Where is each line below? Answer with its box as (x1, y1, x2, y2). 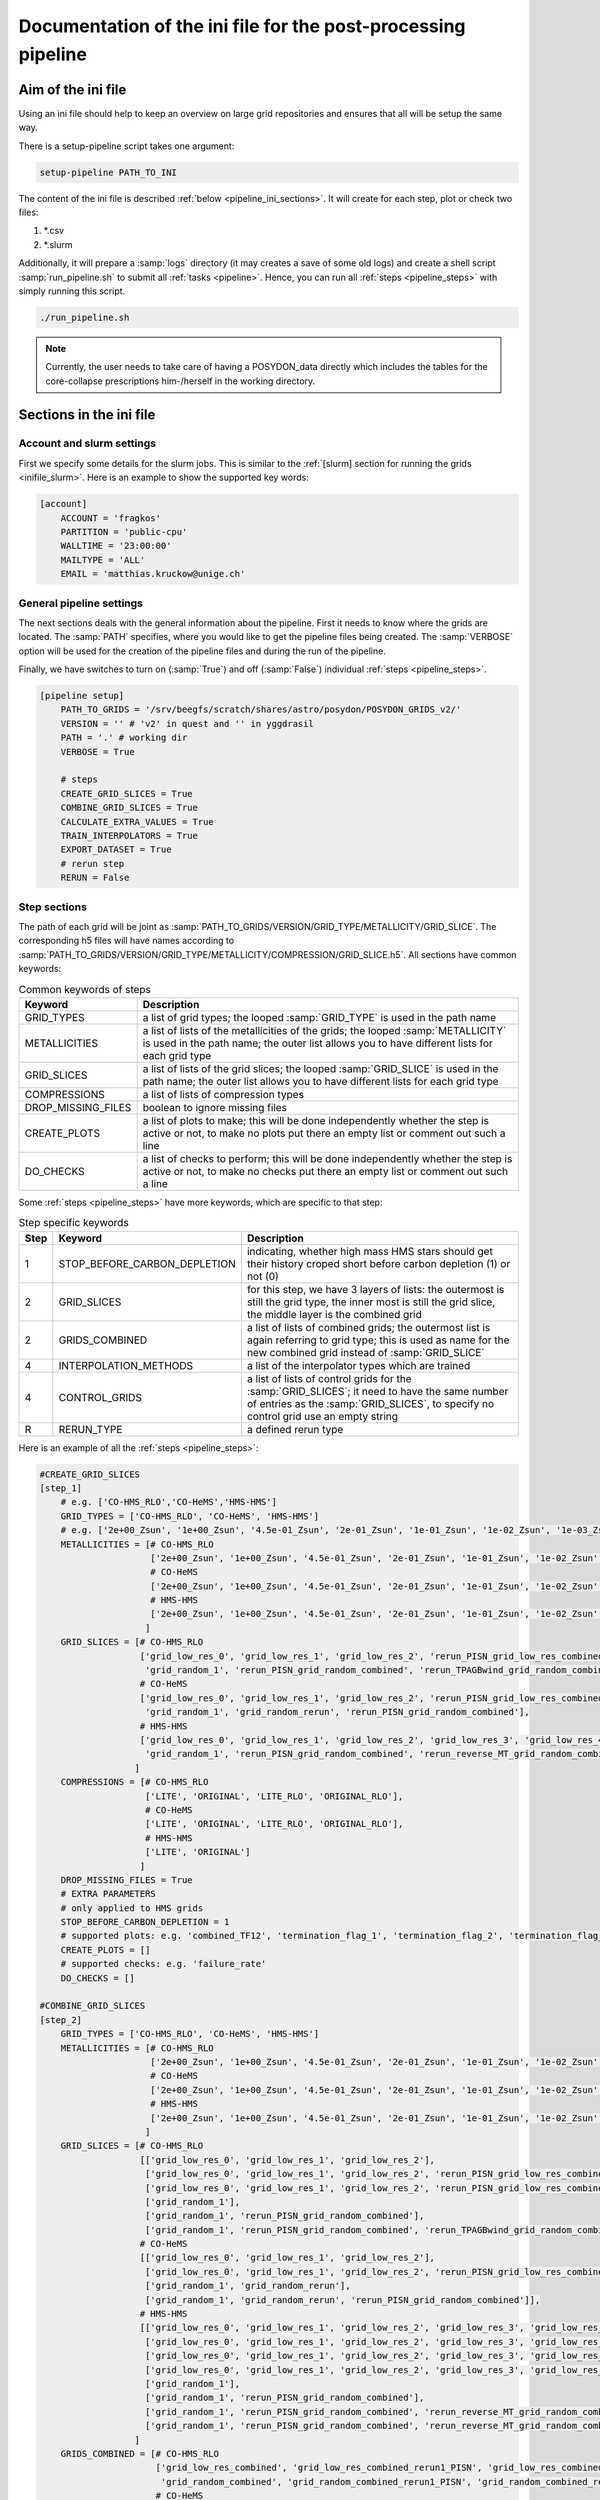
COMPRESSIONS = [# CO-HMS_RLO (60, 1776, 209, 1788)
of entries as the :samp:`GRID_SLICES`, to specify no (246, 1396, 495, 1410)
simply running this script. (18, 285, 126, 297)
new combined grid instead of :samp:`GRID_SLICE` (246, 1345, 485, 1359)
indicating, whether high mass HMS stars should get (246, 1244, 494, 1258)
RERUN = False (60, 872, 130, 884)
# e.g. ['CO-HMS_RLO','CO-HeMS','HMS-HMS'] (60, 1496, 277, 1508)
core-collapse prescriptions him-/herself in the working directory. (45, 375, 316, 387)
